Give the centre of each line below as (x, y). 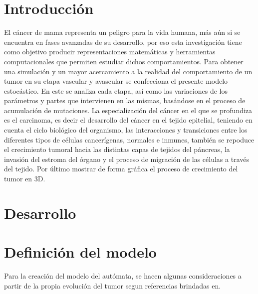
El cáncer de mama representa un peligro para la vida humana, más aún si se (122, 32)
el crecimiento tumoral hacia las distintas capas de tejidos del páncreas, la (117, 149)
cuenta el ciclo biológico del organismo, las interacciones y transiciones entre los (126, 130)
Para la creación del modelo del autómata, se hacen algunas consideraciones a (123, 276)
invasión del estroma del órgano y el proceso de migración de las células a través (127, 159)
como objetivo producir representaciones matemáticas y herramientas (110, 52)
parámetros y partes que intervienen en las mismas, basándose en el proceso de (125, 100)
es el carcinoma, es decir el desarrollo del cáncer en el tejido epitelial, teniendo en (128, 120)
